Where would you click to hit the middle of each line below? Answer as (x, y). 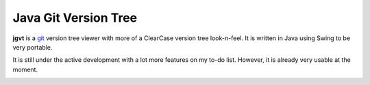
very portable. (33, 47)
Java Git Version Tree (75, 18)
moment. (25, 69)
